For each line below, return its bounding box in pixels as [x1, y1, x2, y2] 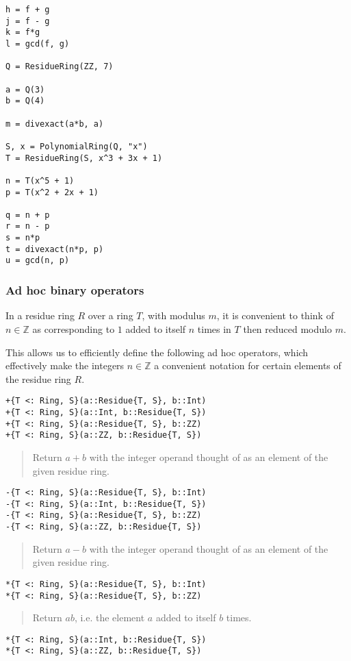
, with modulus [142, 308, 205, 323]
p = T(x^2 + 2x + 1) [5, 187, 99, 197]
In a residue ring [5, 308, 75, 323]
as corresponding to [32, 321, 115, 336]
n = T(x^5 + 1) [5, 175, 75, 186]
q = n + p [5, 210, 50, 220]
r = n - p [5, 221, 50, 232]
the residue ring [5, 371, 71, 386]
